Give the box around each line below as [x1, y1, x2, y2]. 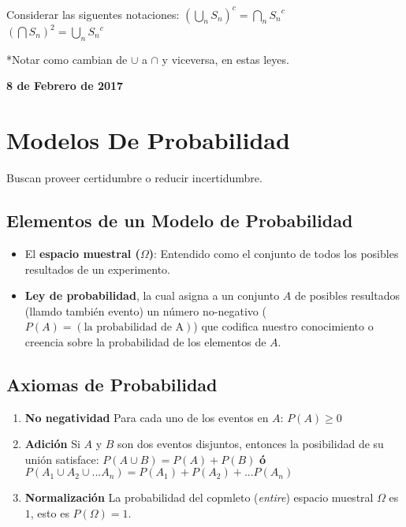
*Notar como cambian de [6, 50, 128, 67]
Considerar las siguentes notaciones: [6, 6, 180, 22]
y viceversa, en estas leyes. [162, 50, 289, 67]
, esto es [30, 505, 69, 521]
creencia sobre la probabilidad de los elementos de [24, 333, 266, 349]
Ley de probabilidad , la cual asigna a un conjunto [24, 287, 280, 304]
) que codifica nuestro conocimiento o [193, 318, 374, 335]
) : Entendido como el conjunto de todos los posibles [148, 245, 399, 261]
